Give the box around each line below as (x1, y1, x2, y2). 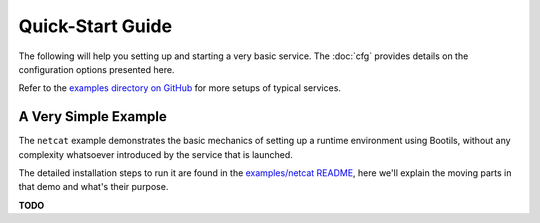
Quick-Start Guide (18, 15, 173, 37)
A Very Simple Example (18, 108, 167, 125)
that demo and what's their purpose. (18, 181, 169, 193)
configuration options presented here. (18, 63, 175, 75)
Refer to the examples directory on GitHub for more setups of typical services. (18, 82, 342, 94)
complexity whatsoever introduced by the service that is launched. (18, 148, 294, 160)
